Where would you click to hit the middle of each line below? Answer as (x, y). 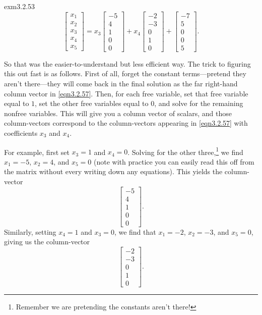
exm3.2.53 (20, 6)
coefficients (21, 133)
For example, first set (37, 152)
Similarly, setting (30, 231)
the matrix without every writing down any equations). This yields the (113, 171)
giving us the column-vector (47, 242)
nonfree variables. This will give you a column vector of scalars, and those (118, 113)
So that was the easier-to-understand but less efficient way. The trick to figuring (127, 63)
